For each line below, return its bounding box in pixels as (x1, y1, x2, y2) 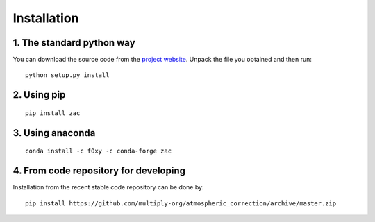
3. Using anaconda (12, 127, 96, 139)
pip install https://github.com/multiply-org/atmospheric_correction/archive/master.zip (25, 199, 337, 207)
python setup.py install (25, 71, 110, 79)
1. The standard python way (12, 37, 135, 49)
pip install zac (25, 109, 81, 117)
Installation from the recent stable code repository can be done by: (12, 183, 204, 191)
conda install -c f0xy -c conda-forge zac (25, 147, 172, 155)
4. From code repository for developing (12, 165, 185, 177)
